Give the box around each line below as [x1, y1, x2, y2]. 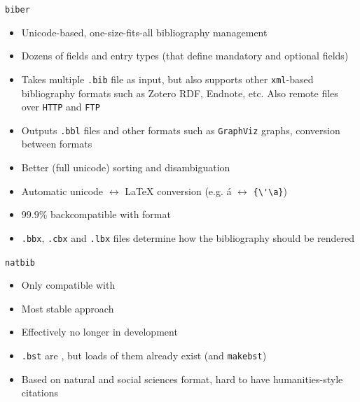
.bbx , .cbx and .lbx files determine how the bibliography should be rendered [21, 230, 354, 245]
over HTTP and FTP [21, 99, 100, 114]
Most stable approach [21, 301, 114, 315]
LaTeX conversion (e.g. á [125, 183, 232, 198]
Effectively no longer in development [21, 324, 178, 339]
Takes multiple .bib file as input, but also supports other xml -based [21, 71, 314, 86]
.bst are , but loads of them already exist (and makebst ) [21, 347, 267, 362]
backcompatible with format [50, 207, 171, 222]
